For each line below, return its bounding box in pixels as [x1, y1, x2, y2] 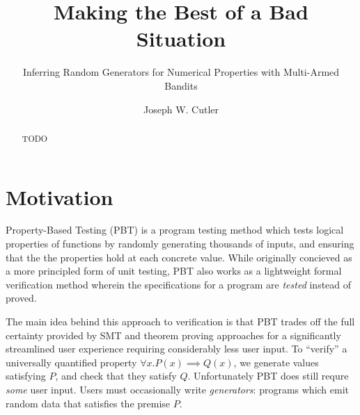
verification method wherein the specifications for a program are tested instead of [6, 277, 352, 291]
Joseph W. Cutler [143, 101, 219, 116]
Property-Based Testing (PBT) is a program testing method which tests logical [6, 222, 344, 237]
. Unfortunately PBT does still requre [187, 368, 349, 383]
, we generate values [233, 355, 319, 369]
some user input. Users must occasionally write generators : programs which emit [6, 382, 350, 397]
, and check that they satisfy [55, 368, 177, 383]
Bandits [164, 78, 198, 92]
